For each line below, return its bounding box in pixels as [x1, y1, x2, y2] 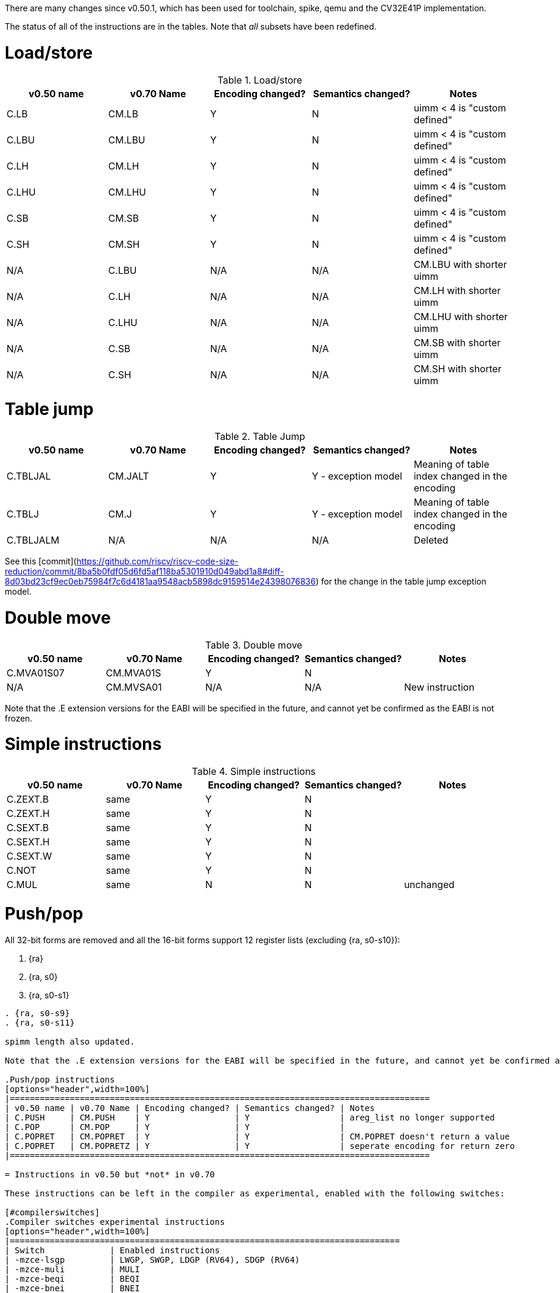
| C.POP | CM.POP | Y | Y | [5, 1122, 345, 1132]
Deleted [413, 534, 448, 546]
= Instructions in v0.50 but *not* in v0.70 [5, 1169, 215, 1179]
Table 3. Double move [205, 638, 303, 651]
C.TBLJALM [7, 534, 59, 546]
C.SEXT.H [7, 836, 50, 848]
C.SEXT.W [7, 850, 52, 862]
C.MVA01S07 [7, 666, 65, 679]
